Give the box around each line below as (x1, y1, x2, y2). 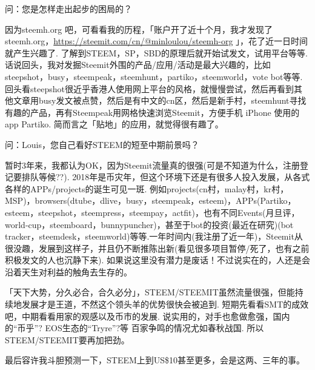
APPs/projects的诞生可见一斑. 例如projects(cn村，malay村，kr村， (30, 182, 289, 195)
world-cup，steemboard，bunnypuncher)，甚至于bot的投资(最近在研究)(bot (5, 218, 294, 230)
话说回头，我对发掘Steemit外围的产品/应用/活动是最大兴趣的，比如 (5, 58, 271, 71)
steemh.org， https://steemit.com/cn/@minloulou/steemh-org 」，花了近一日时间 (5, 35, 308, 47)
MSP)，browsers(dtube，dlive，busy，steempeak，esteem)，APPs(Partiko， (5, 194, 296, 207)
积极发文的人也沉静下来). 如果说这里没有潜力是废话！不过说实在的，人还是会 (5, 254, 310, 266)
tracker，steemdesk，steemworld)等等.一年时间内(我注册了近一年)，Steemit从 (5, 230, 303, 243)
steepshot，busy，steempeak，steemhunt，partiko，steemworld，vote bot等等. (5, 70, 303, 82)
